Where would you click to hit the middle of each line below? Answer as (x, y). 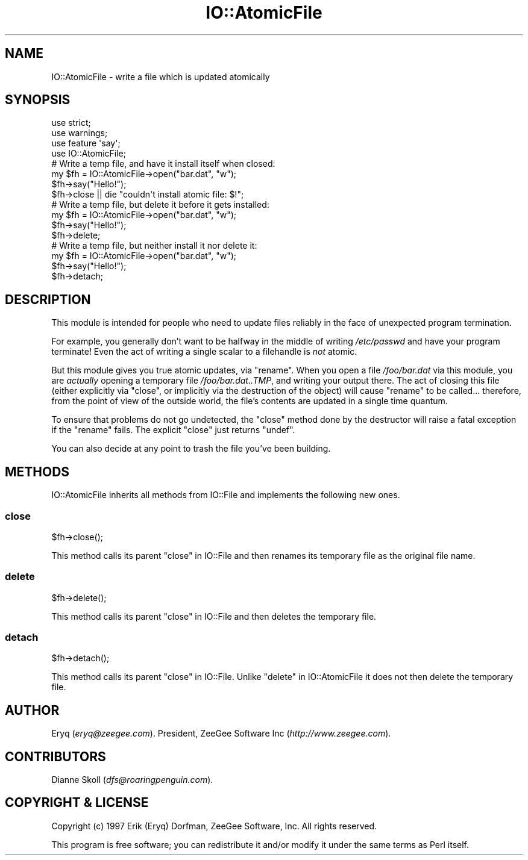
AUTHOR (32, 710)
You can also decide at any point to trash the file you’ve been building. (191, 449)
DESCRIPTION (48, 299)
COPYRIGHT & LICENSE (77, 803)
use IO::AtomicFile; (89, 154)
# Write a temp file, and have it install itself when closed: (163, 164)
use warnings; (80, 133)
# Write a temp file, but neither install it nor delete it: (154, 246)
